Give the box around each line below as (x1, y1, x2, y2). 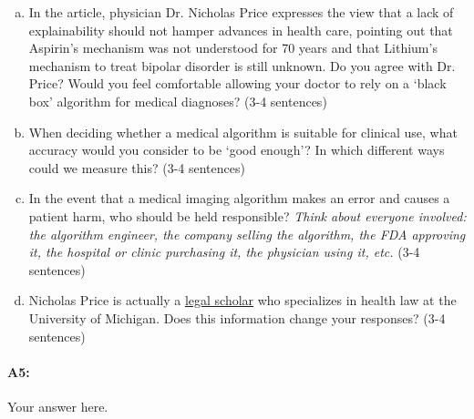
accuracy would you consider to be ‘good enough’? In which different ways (28, 140, 445, 159)
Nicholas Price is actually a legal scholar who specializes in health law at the (28, 291, 457, 310)
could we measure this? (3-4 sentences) (28, 158, 245, 177)
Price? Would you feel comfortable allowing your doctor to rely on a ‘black (28, 74, 447, 93)
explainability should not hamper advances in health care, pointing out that (28, 20, 453, 39)
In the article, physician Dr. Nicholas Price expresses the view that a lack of (28, 3, 454, 21)
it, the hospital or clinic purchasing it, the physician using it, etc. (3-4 (28, 242, 420, 261)
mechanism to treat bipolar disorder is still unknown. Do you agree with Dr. (28, 56, 456, 75)
